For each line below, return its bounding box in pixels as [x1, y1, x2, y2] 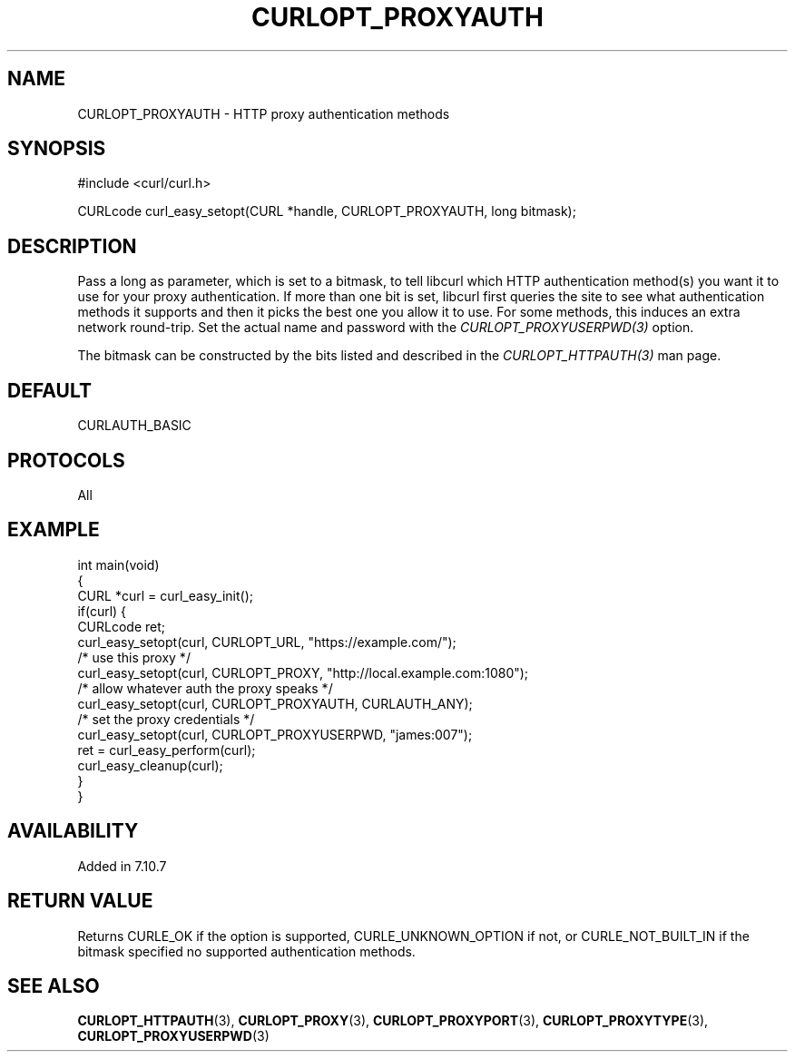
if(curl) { [77, 603, 127, 619]
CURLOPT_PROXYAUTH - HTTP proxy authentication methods [77, 105, 450, 122]
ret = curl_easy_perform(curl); [77, 741, 256, 758]
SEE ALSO [7, 974, 100, 997]
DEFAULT [7, 378, 92, 402]
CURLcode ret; [77, 618, 166, 634]
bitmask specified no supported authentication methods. [77, 943, 416, 959]
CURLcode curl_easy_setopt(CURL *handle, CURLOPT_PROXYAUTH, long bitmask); [77, 203, 576, 220]
